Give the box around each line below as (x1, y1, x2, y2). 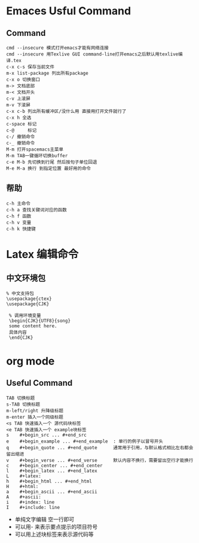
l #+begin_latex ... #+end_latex (6, 468, 97, 474)
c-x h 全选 (6, 115, 32, 121)
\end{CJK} (8, 335, 33, 340)
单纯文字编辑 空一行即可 (14, 516, 75, 523)
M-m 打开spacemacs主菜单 (6, 146, 64, 152)
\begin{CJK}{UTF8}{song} (8, 318, 71, 324)
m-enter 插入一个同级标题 (6, 414, 64, 420)
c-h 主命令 (6, 200, 31, 207)
